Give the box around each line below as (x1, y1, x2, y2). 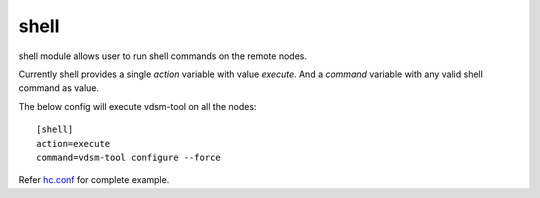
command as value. (18, 82, 100, 94)
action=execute (36, 138, 111, 149)
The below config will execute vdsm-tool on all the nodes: (18, 100, 257, 112)
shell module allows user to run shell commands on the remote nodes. (18, 50, 307, 62)
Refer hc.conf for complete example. (18, 174, 170, 186)
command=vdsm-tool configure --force (36, 151, 222, 163)
